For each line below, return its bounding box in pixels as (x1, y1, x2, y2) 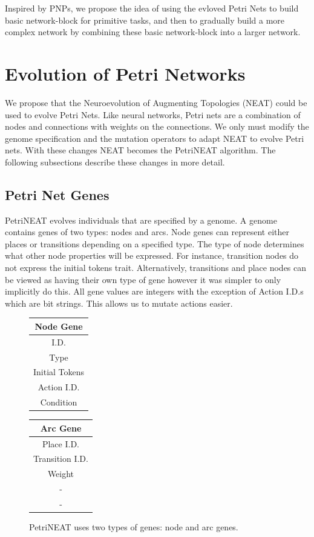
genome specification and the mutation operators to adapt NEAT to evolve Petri (5, 132, 304, 144)
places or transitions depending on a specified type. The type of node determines (5, 237, 304, 250)
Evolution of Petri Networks (5, 61, 246, 85)
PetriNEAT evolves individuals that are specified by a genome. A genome (5, 213, 277, 226)
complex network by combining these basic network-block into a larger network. (5, 25, 301, 38)
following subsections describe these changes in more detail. (5, 155, 225, 168)
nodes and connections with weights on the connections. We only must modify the (5, 120, 309, 133)
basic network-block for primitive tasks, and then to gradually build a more (5, 13, 285, 26)
